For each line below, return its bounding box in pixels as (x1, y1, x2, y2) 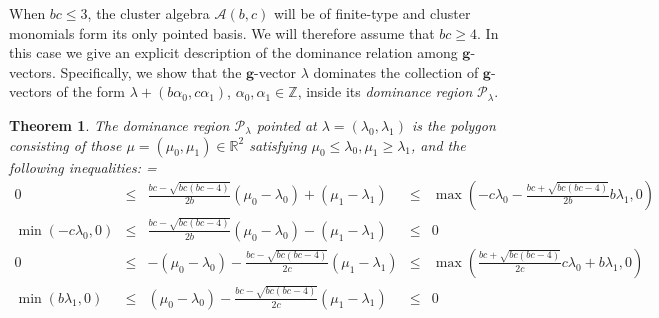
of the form (56, 81, 126, 102)
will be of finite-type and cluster (273, 3, 471, 23)
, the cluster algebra (87, 3, 210, 23)
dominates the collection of (313, 61, 479, 82)
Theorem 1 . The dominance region (9, 114, 230, 135)
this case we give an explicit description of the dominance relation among (9, 42, 458, 63)
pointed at (256, 114, 317, 135)
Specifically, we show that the (60, 61, 242, 82)
